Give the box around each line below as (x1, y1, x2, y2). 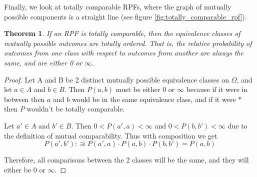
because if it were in (186, 84, 248, 94)
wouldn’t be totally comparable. (26, 103, 125, 114)
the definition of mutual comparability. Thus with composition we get (4, 130, 217, 140)
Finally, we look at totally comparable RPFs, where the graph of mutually (4, 1, 231, 11)
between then (4, 93, 45, 104)
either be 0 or (4, 164, 45, 174)
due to (227, 120, 247, 130)
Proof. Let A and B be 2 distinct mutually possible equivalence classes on (4, 74, 229, 84)
